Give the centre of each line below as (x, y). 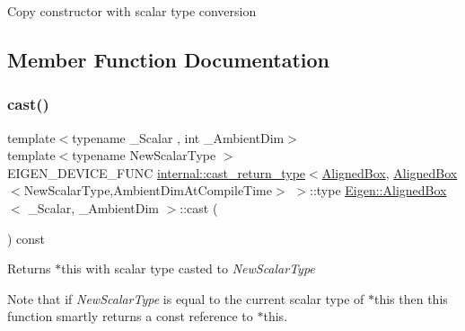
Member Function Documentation (169, 59)
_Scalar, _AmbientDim (94, 207)
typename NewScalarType (144, 155)
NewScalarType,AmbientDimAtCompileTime (148, 190)
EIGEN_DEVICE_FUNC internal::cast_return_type (157, 172)
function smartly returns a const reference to (130, 316)
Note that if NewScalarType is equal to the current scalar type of (186, 298)
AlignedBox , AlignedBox (390, 172)
